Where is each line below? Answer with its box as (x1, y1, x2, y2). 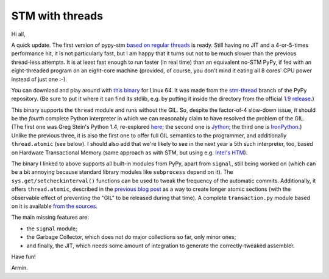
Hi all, (11, 30, 26, 38)
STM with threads (11, 9, 104, 22)
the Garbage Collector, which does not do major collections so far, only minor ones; (26, 233, 236, 241)
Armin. (11, 264, 29, 272)
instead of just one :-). (11, 75, 67, 83)
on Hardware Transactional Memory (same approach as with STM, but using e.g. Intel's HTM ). (11, 149, 248, 156)
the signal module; (26, 225, 77, 232)
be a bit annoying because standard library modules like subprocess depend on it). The (11, 168, 234, 176)
